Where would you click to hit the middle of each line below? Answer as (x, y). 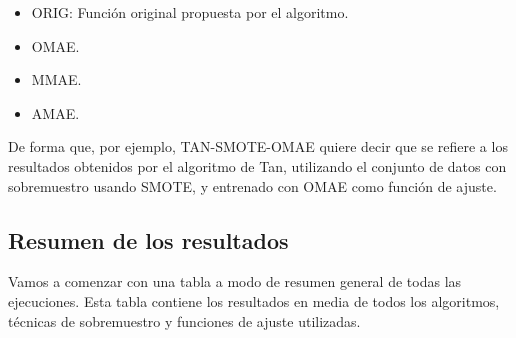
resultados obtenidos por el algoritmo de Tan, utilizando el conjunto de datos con (257, 165)
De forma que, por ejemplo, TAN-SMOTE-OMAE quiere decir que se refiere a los (258, 146)
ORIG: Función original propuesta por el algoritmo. (190, 12)
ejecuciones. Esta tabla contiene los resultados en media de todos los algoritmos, (254, 300)
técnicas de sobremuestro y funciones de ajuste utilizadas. (184, 320)
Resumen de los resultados (148, 239)
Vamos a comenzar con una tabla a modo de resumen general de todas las (235, 281)
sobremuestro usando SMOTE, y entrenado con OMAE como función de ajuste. (252, 185)
